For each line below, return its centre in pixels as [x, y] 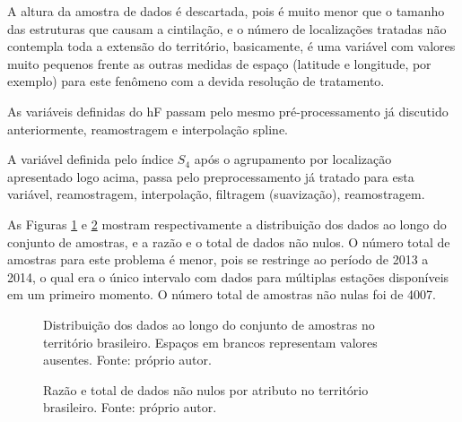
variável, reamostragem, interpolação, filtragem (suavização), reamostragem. [216, 194]
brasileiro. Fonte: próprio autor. [130, 407]
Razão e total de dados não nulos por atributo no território [206, 389]
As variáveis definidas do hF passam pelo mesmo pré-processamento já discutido [228, 111]
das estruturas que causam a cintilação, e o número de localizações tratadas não [227, 28]
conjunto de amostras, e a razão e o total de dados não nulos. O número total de [229, 241]
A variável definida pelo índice [91, 159]
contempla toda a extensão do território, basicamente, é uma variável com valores [231, 46]
